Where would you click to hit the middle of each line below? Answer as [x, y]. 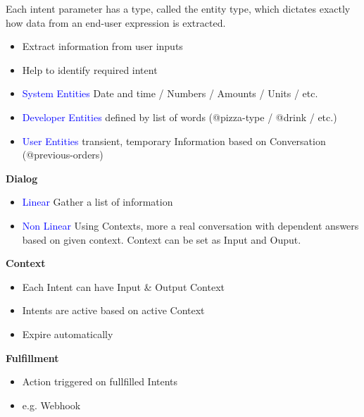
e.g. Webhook [51, 405]
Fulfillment [32, 357]
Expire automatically [68, 334]
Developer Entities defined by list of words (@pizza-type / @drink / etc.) [180, 117]
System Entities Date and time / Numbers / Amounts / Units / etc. [170, 93]
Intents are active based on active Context [113, 310]
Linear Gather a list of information [98, 202]
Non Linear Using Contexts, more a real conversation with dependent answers [190, 225]
